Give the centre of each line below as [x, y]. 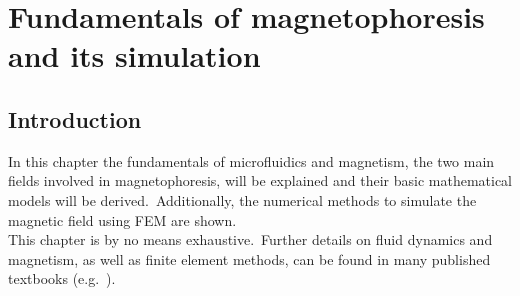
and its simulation [134, 55]
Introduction [75, 118]
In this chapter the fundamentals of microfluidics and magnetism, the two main [251, 160]
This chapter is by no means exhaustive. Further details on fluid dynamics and [250, 239]
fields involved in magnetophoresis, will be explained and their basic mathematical [260, 180]
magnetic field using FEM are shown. [122, 219]
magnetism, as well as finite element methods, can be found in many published [249, 258]
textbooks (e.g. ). [62, 278]
